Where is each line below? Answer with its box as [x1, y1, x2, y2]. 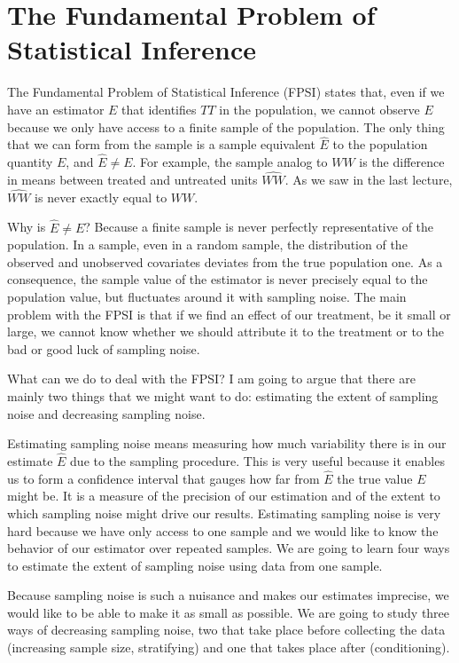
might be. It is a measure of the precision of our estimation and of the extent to [7, 486, 440, 505]
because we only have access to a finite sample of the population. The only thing [7, 117, 445, 136]
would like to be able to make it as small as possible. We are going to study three [7, 603, 450, 621]
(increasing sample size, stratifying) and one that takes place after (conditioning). [7, 638, 450, 657]
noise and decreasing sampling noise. [7, 404, 206, 422]
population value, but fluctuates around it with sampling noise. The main [7, 287, 407, 305]
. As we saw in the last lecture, [284, 170, 453, 188]
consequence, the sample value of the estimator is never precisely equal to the [7, 270, 428, 288]
